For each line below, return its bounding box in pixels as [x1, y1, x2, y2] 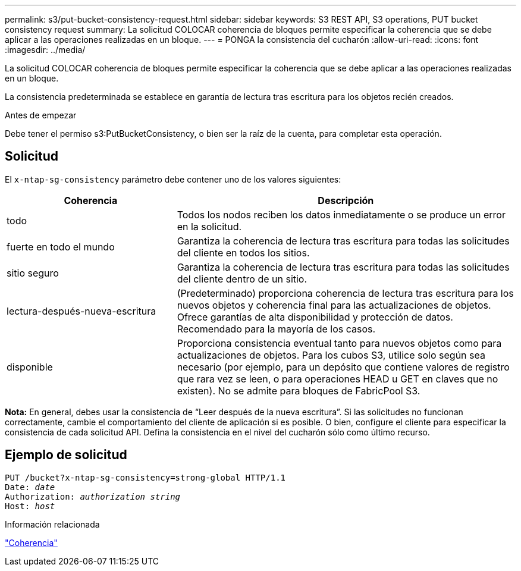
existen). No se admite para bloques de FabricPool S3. [177, 384, 420, 397]
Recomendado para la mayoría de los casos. [177, 322, 376, 335]
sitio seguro [7, 266, 59, 279]
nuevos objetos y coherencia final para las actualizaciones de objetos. [177, 299, 491, 311]
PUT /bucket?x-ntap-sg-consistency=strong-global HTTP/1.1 [5, 472, 286, 482]
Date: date [5, 482, 55, 492]
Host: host [5, 501, 55, 511]
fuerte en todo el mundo [7, 240, 115, 253]
